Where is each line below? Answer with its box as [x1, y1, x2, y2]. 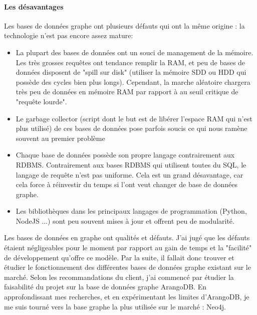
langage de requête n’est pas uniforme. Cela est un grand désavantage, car [16, 169, 243, 180]
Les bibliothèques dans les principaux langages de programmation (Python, [16, 206, 247, 216]
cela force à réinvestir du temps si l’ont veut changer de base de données [16, 179, 238, 190]
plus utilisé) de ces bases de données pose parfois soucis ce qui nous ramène [16, 123, 247, 133]
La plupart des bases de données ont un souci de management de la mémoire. [16, 47, 253, 57]
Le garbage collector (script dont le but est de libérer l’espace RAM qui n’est [16, 113, 252, 123]
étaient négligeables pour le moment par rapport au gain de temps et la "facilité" [4, 242, 252, 253]
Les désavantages [4, 1, 64, 12]
